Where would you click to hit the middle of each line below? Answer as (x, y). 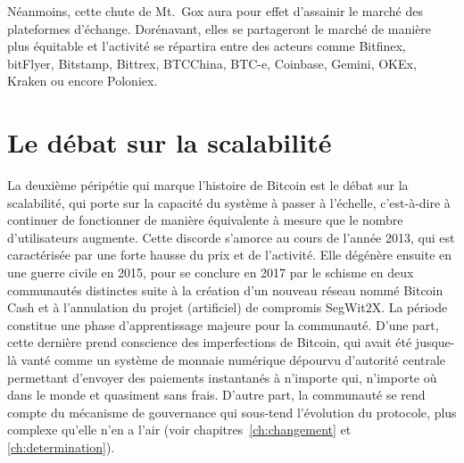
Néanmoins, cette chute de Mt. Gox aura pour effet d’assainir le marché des (215, 11)
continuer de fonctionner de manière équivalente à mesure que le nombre (205, 220)
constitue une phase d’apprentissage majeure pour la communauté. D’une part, (223, 324)
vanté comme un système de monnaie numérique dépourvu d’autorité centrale (233, 360)
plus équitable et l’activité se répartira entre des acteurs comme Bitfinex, (207, 46)
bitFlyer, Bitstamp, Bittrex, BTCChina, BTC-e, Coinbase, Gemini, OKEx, (212, 63)
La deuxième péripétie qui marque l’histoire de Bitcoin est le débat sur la (208, 185)
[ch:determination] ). (61, 447)
